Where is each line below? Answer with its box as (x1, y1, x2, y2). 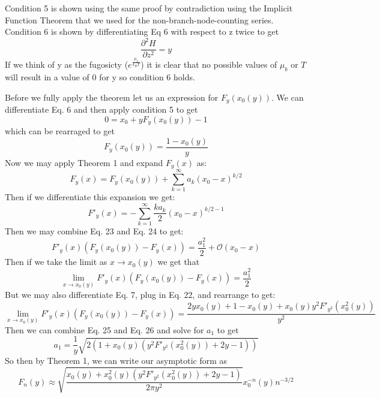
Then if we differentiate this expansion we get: (5, 191, 175, 203)
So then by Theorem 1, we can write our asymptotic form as (5, 354, 228, 367)
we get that (157, 255, 200, 268)
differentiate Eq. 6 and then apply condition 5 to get (5, 103, 198, 116)
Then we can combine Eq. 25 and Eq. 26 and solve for (5, 323, 204, 336)
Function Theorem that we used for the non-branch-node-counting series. (5, 13, 274, 26)
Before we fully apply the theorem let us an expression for (5, 91, 219, 103)
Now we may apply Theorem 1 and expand (5, 156, 163, 168)
